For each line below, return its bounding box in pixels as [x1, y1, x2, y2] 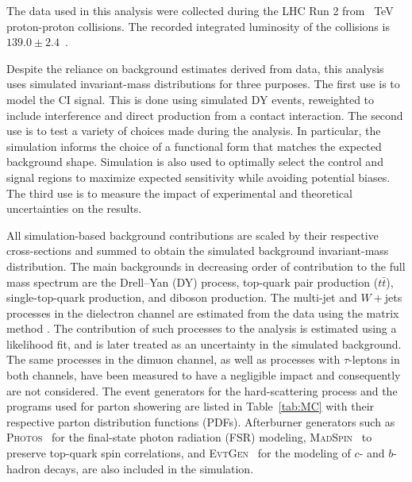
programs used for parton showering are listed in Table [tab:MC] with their [6, 398, 375, 415]
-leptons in [348, 351, 400, 368]
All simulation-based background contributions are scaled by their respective [6, 226, 379, 243]
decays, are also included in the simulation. [44, 460, 254, 476]
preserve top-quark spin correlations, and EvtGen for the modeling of [6, 445, 351, 461]
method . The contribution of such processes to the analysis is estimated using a [6, 320, 397, 337]
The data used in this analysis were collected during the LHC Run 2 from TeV [6, 2, 394, 18]
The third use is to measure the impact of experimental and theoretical [6, 184, 352, 201]
